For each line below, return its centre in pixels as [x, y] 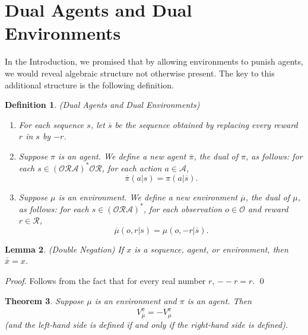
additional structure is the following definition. [89, 84]
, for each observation [183, 208]
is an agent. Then [220, 300]
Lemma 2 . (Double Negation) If [64, 249]
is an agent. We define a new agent [122, 156]
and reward [268, 208]
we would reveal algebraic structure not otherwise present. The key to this [140, 73]
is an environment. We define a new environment [148, 197]
